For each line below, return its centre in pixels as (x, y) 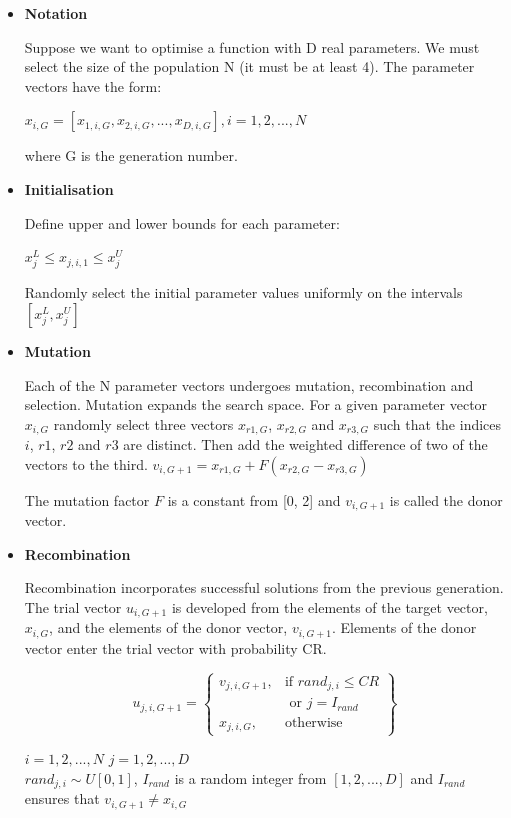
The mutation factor (87, 499)
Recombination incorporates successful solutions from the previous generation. (264, 587)
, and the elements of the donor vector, (168, 627)
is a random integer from (250, 778)
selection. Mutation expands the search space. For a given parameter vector (256, 404)
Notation (56, 13)
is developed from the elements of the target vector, (329, 606)
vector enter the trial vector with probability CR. (175, 647)
